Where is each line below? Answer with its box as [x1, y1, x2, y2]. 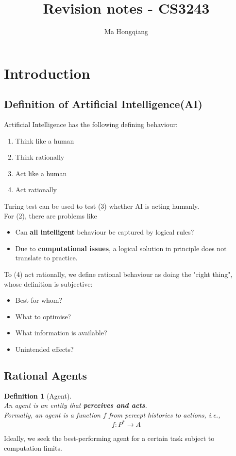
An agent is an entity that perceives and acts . [4, 400, 147, 410]
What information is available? [15, 328, 107, 338]
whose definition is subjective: [4, 278, 93, 289]
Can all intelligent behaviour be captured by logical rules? [15, 227, 194, 237]
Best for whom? [15, 295, 63, 305]
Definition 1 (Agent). [4, 390, 72, 401]
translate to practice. [15, 253, 78, 263]
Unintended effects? [15, 344, 74, 354]
